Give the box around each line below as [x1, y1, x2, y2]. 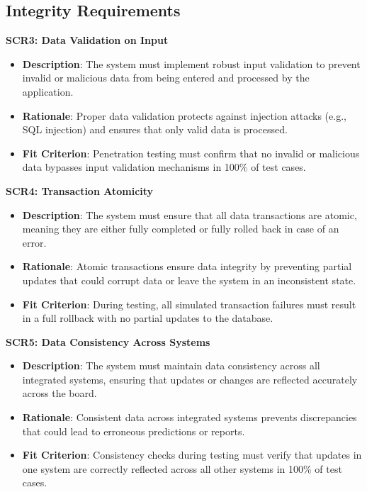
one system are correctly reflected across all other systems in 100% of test [22, 461, 342, 476]
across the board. [22, 386, 97, 401]
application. [22, 84, 74, 99]
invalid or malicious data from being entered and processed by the [22, 70, 310, 85]
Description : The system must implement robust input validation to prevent [22, 56, 361, 71]
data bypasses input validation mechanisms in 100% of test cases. [22, 160, 306, 174]
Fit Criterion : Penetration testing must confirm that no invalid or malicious [22, 145, 360, 160]
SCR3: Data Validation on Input [6, 33, 169, 47]
